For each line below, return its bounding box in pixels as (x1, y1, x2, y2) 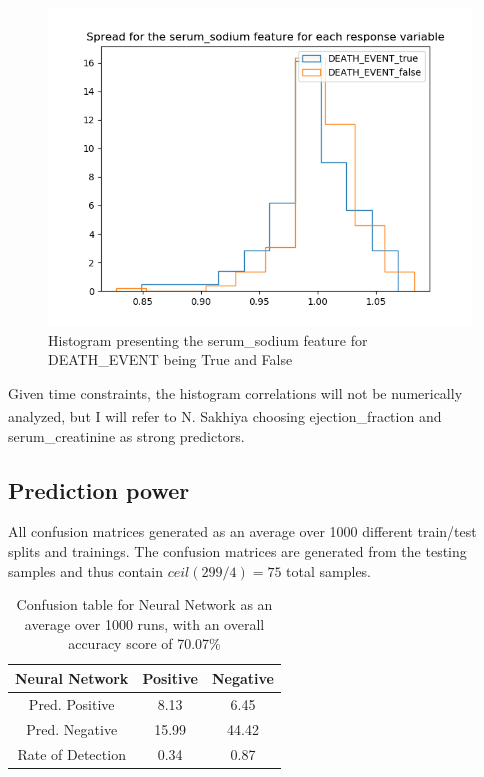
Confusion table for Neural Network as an (16, 594, 273, 615)
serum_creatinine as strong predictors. (8, 425, 245, 446)
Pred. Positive (28, 693, 115, 714)
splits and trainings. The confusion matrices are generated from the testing (8, 541, 467, 562)
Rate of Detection (17, 743, 126, 764)
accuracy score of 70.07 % (68, 633, 221, 654)
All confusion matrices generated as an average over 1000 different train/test (8, 521, 477, 542)
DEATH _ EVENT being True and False (48, 349, 293, 370)
